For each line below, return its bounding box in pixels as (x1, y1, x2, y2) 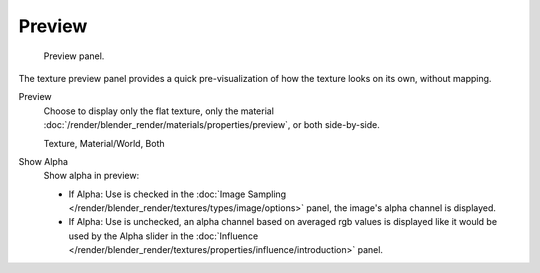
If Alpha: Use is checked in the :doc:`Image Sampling (68, 188, 287, 200)
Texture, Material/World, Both (43, 137, 165, 149)
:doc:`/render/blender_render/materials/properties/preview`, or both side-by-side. (43, 119, 380, 131)
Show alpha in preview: (43, 170, 140, 182)
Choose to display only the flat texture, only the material (43, 105, 275, 117)
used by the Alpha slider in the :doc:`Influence (68, 230, 259, 242)
